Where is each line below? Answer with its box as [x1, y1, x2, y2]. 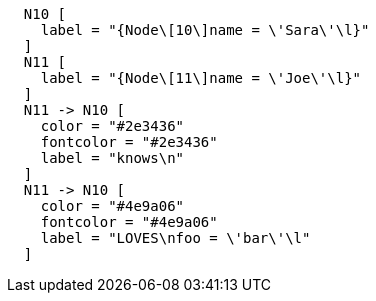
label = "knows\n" [40, 150, 185, 166]
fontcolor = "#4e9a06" [40, 214, 218, 230]
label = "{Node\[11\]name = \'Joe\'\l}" [40, 70, 362, 86]
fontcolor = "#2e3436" [40, 134, 218, 150]
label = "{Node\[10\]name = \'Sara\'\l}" [40, 22, 370, 38]
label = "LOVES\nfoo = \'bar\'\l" [40, 230, 311, 246]
